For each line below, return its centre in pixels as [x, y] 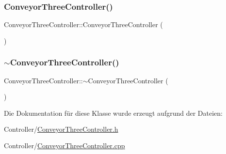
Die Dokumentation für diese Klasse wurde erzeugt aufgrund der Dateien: [113, 113]
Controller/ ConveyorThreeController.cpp [65, 145]
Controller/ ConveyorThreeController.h [61, 129]
